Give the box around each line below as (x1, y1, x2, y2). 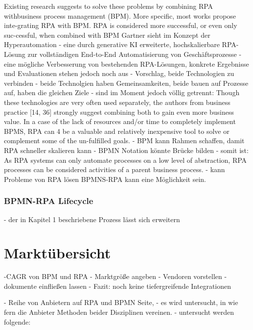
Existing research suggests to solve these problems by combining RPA (4, 1, 213, 11)
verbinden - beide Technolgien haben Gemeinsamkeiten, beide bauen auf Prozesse (4, 77, 249, 88)
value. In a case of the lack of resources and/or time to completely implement (4, 116, 236, 127)
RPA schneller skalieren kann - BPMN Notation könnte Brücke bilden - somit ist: (4, 145, 249, 155)
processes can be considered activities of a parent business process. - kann (4, 164, 225, 175)
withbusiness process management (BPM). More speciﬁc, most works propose (4, 10, 236, 21)
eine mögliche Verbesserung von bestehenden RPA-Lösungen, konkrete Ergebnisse (4, 58, 249, 69)
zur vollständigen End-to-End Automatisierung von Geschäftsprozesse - (27, 49, 242, 59)
